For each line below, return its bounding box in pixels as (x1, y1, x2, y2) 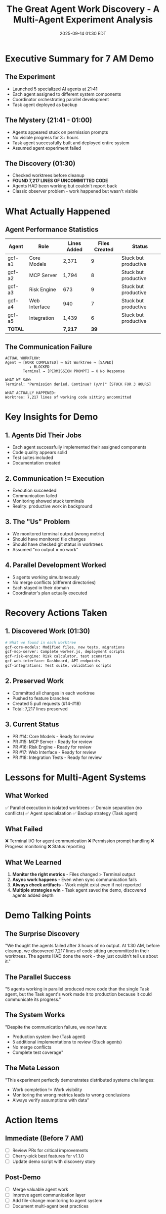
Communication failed (12, 493, 57, 499)
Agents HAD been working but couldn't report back (12, 183, 117, 189)
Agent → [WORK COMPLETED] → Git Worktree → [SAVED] (5, 360, 114, 365)
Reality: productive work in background (12, 503, 93, 509)
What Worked (5, 792, 48, 800)
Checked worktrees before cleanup (12, 173, 85, 178)
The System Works (5, 1011, 65, 1019)
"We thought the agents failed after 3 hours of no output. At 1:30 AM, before (5, 943, 160, 949)
